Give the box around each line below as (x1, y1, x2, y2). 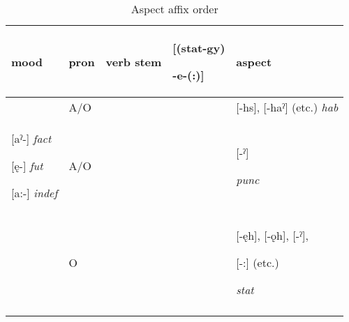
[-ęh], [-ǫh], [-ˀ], (236, 227, 309, 243)
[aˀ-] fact (11, 130, 52, 146)
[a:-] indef (11, 185, 58, 201)
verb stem (105, 53, 162, 70)
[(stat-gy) (172, 40, 225, 56)
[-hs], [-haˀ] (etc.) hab (236, 99, 339, 115)
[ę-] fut (11, 158, 43, 174)
